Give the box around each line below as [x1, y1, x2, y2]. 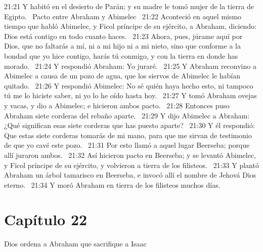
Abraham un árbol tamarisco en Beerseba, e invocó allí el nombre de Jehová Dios [4, 170, 256, 180]
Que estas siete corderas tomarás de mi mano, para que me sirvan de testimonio [4, 130, 252, 140]
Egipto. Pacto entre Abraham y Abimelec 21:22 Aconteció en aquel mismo [4, 11, 242, 21]
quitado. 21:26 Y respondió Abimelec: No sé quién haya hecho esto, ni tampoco [4, 80, 253, 91]
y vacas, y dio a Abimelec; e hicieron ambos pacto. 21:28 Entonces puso [4, 100, 230, 110]
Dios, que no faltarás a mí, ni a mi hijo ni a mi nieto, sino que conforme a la [4, 40, 241, 51]
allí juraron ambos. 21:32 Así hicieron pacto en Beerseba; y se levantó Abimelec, [4, 149, 256, 160]
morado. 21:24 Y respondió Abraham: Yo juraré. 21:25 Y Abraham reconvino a [4, 60, 256, 71]
